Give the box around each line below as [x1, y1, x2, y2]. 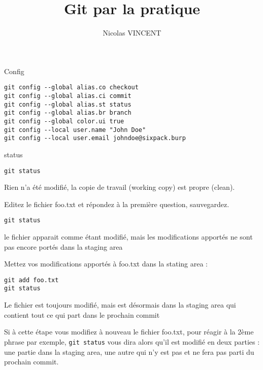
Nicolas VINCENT [103, 27, 161, 38]
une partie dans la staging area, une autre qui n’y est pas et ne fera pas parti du [4, 346, 254, 357]
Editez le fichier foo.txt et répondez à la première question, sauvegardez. [4, 198, 229, 209]
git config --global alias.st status [4, 100, 131, 108]
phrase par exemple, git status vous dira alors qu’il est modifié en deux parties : [4, 336, 260, 347]
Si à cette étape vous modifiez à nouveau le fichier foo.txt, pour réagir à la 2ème [4, 326, 254, 337]
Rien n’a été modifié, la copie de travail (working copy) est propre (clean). [4, 182, 235, 192]
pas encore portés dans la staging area [4, 241, 123, 252]
